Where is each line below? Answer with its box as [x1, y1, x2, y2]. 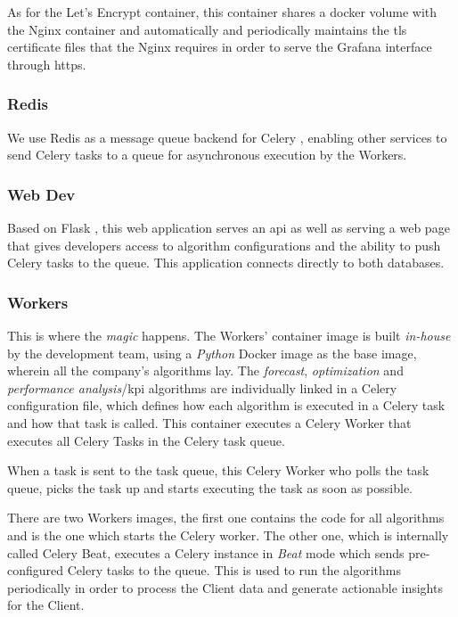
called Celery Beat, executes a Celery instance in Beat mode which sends [7, 543, 405, 562]
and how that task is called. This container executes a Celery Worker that [7, 413, 412, 432]
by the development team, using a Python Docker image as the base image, [7, 343, 417, 362]
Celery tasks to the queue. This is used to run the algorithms [67, 561, 401, 580]
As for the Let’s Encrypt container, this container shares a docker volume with [7, 3, 438, 21]
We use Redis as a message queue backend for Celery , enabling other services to [7, 128, 447, 146]
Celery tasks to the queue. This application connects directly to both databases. [7, 253, 445, 272]
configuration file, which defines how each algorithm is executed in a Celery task [7, 396, 446, 415]
